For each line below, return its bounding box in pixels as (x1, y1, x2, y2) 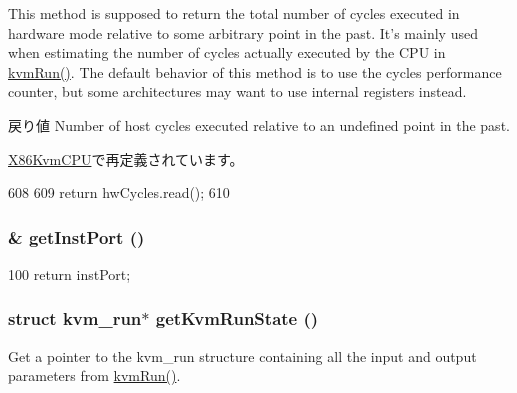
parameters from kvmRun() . (8, 365, 181, 386)
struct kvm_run (8, 306, 142, 331)
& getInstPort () (8, 224, 145, 249)
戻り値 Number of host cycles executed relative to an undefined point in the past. (8, 114, 510, 135)
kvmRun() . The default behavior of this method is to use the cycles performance (8, 61, 502, 82)
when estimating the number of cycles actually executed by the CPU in (8, 42, 446, 63)
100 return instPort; (8, 263, 131, 284)
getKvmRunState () (155, 306, 319, 331)
